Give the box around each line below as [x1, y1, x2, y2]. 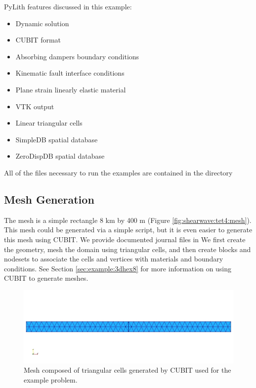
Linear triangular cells [15, 118, 83, 128]
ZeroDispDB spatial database [15, 151, 105, 161]
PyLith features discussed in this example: [4, 1, 132, 11]
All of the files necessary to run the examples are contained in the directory [4, 167, 233, 177]
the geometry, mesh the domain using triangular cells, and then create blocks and [4, 244, 251, 254]
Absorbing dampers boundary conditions [15, 51, 139, 61]
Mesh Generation [4, 191, 94, 207]
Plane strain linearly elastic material [15, 84, 126, 94]
